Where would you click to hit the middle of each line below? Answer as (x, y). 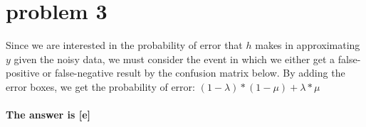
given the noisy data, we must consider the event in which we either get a (174, 59)
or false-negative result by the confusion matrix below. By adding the (194, 73)
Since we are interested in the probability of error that (124, 45)
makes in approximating (308, 45)
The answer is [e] (48, 115)
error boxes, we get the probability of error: (100, 86)
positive (23, 73)
